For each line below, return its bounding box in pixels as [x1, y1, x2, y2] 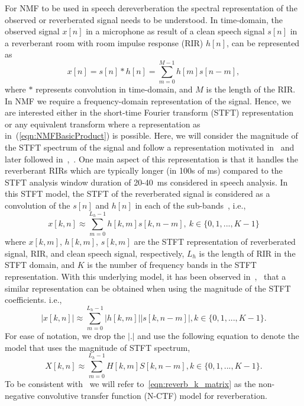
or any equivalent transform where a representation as [5, 117, 200, 130]
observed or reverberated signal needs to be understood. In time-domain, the [5, 13, 283, 25]
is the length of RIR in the [199, 247, 296, 259]
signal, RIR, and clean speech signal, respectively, [5, 247, 185, 259]
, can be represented [227, 36, 300, 49]
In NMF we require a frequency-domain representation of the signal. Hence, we [5, 94, 291, 107]
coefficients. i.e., [5, 293, 62, 306]
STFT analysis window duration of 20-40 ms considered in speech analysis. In [5, 175, 288, 188]
